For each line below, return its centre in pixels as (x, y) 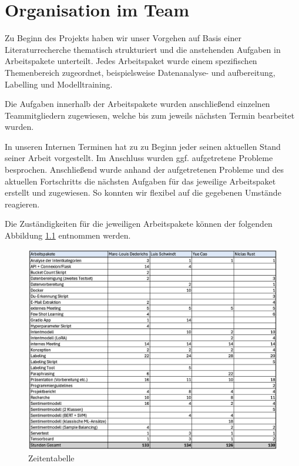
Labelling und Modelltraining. (59, 84)
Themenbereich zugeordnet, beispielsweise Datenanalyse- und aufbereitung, (140, 72)
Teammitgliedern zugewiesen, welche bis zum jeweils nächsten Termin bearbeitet (150, 115)
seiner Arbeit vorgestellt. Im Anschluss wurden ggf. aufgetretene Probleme (139, 158)
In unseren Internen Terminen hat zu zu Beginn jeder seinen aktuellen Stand (143, 146)
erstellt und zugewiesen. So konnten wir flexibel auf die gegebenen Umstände (143, 192)
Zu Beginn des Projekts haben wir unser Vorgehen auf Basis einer (123, 38)
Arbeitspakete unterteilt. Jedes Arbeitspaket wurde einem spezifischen (131, 61)
